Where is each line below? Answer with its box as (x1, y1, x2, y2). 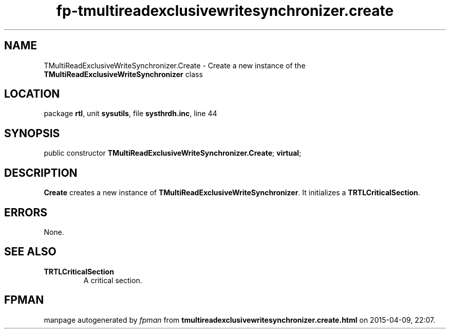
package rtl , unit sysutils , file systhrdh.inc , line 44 (44, 109, 217, 118)
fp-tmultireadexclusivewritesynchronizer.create (56, 2, 394, 20)
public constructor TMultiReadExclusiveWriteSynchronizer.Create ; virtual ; (44, 149, 302, 158)
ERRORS (4, 206, 48, 219)
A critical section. (83, 275, 142, 285)
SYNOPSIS (4, 126, 60, 140)
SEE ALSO (4, 245, 57, 258)
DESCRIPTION (4, 166, 78, 179)
